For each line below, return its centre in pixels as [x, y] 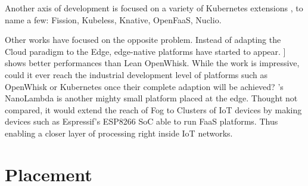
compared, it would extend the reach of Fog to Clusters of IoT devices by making [153, 109]
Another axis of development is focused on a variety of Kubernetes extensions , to [154, 8]
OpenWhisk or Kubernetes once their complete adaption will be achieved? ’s [144, 86]
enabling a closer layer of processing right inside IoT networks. [119, 133]
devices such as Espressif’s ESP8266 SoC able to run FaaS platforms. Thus [141, 121]
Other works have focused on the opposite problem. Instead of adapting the [143, 40]
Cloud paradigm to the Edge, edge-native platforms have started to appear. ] [145, 51]
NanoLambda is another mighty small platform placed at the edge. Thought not [151, 98]
